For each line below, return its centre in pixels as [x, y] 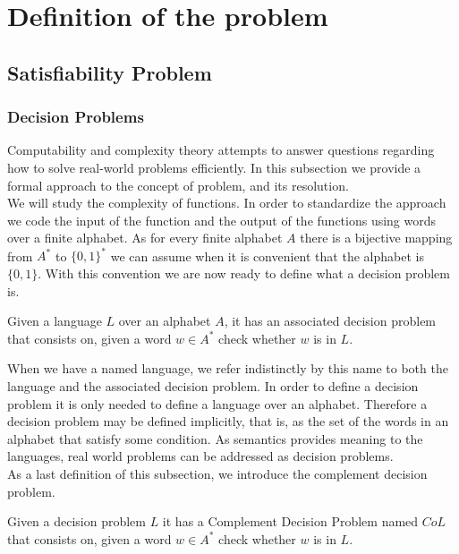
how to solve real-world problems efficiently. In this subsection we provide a [214, 167]
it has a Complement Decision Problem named [290, 521]
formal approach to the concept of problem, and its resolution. [178, 185]
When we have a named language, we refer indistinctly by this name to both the [228, 368]
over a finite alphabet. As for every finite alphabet [145, 238]
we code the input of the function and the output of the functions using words [222, 220]
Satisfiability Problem [110, 72]
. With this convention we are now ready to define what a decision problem [244, 273]
